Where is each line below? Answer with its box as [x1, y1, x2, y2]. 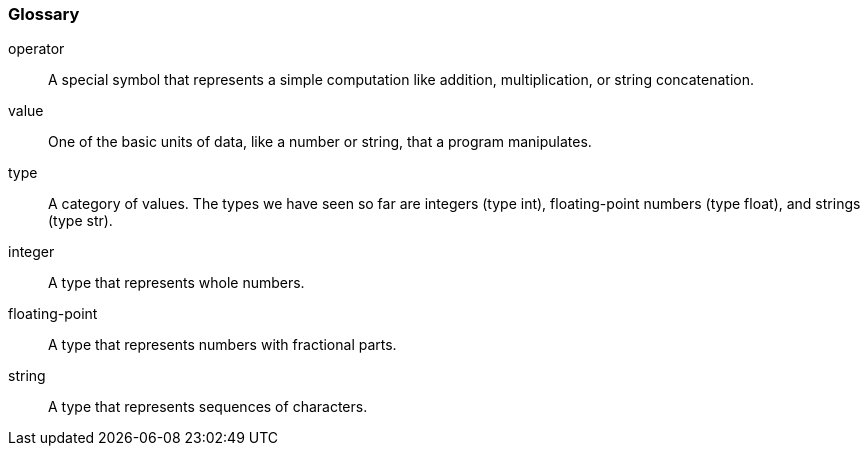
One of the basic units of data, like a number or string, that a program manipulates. [48, 133, 592, 151]
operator [8, 40, 65, 58]
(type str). [48, 212, 113, 230]
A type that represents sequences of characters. [48, 398, 368, 416]
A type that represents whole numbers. [48, 274, 305, 292]
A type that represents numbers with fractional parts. [48, 336, 397, 354]
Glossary [8, 4, 80, 24]
